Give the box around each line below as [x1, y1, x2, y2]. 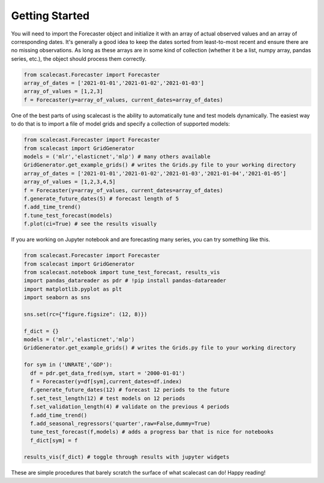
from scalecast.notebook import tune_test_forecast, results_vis [23, 269, 220, 276]
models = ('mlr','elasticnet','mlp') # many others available [23, 153, 211, 160]
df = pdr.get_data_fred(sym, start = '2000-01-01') [30, 369, 185, 377]
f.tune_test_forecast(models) [23, 212, 113, 219]
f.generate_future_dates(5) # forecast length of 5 [23, 195, 179, 202]
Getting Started [11, 9, 90, 22]
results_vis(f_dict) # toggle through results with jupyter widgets [23, 454, 230, 461]
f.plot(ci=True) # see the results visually [23, 220, 157, 228]
